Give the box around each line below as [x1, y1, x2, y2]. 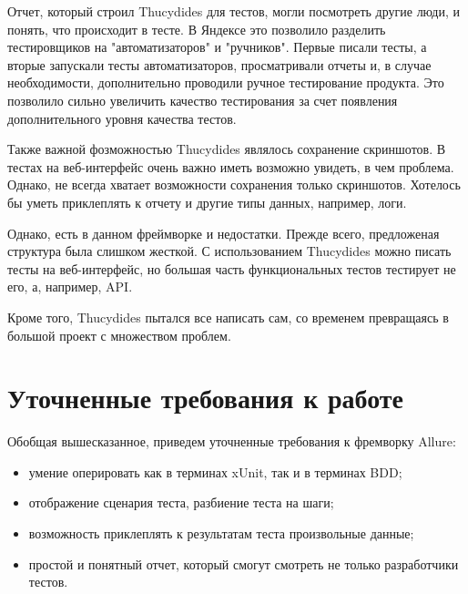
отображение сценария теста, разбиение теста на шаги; [28, 493, 334, 512]
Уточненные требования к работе [7, 379, 404, 416]
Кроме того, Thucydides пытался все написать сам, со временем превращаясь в [7, 307, 449, 326]
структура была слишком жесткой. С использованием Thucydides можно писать [7, 241, 452, 261]
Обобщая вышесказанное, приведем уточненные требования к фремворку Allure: [7, 432, 456, 451]
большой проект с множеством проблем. [7, 325, 231, 344]
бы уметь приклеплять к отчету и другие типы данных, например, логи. [7, 192, 407, 211]
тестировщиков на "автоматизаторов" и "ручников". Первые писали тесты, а [7, 37, 427, 56]
